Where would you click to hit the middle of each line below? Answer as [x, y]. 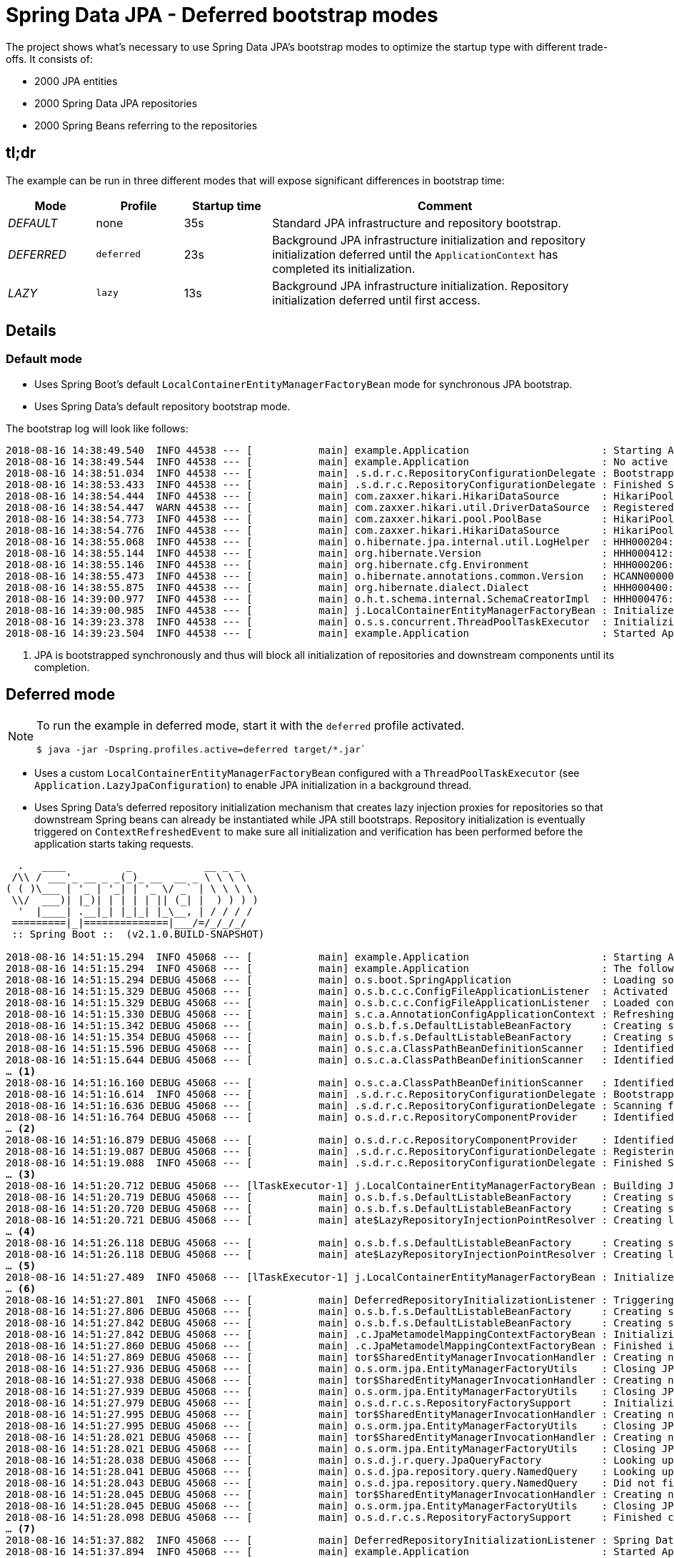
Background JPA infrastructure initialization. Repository [421, 286]
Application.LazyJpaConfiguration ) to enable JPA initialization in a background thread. [253, 785]
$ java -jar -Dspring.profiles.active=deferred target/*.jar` [201, 749]
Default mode [44, 359]
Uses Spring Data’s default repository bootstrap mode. [162, 406]
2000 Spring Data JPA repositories [116, 103]
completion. [62, 667]
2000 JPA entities [76, 81]
